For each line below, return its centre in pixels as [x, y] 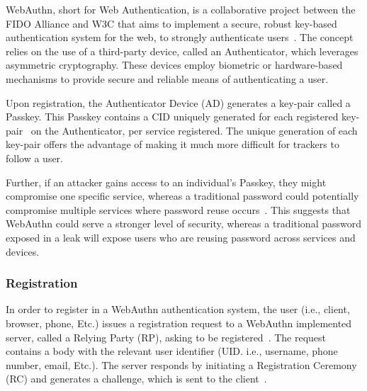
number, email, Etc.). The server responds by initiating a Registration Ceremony [181, 364]
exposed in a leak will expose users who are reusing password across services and [181, 237]
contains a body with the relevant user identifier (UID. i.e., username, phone [172, 351]
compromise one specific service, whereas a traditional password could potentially [182, 196]
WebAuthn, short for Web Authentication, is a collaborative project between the [181, 9]
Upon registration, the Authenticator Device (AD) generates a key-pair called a [178, 102]
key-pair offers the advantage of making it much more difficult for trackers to [173, 144]
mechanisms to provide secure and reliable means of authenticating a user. [167, 78]
